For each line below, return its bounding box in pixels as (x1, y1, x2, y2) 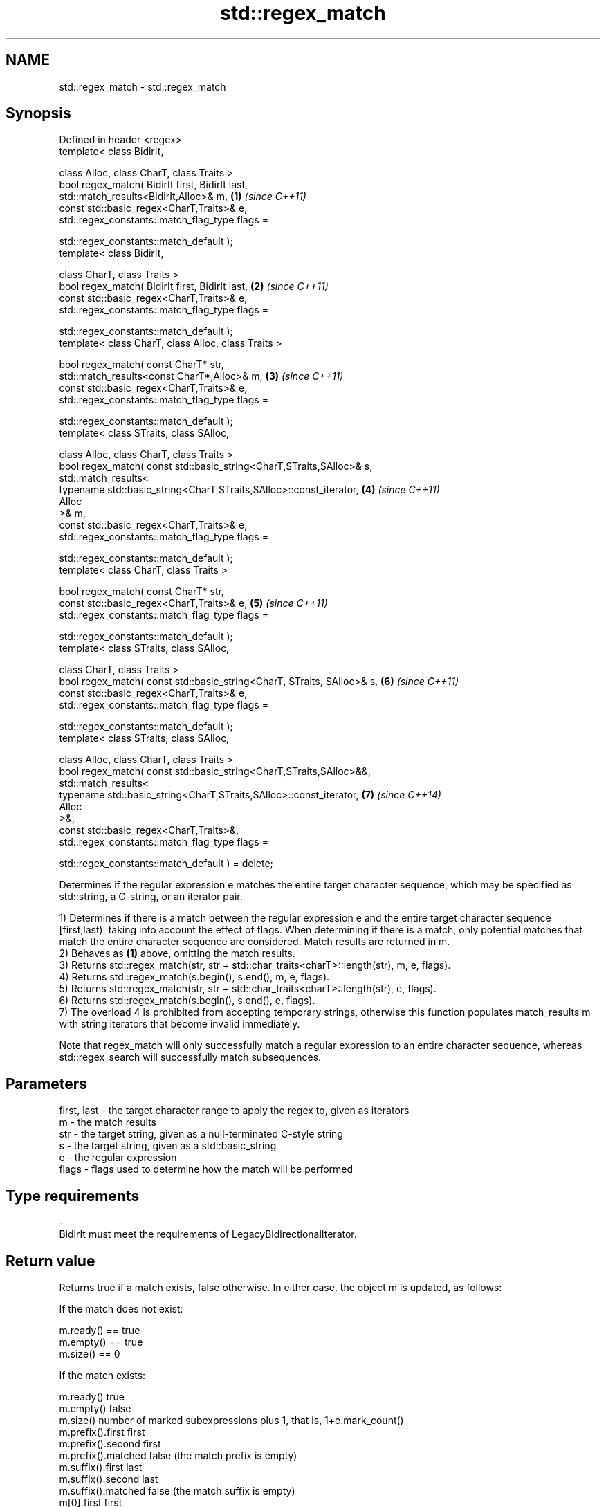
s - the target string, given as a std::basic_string (59, 1140, 277, 1152)
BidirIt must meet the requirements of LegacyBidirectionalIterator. (59, 1228, 357, 1241)
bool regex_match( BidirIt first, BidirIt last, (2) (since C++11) (59, 280, 329, 293)
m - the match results (59, 1116, 157, 1129)
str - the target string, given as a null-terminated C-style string (59, 1128, 343, 1140)
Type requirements (6, 1187, 140, 1205)
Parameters (6, 1075, 87, 1093)
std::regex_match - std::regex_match (59, 80, 226, 93)
